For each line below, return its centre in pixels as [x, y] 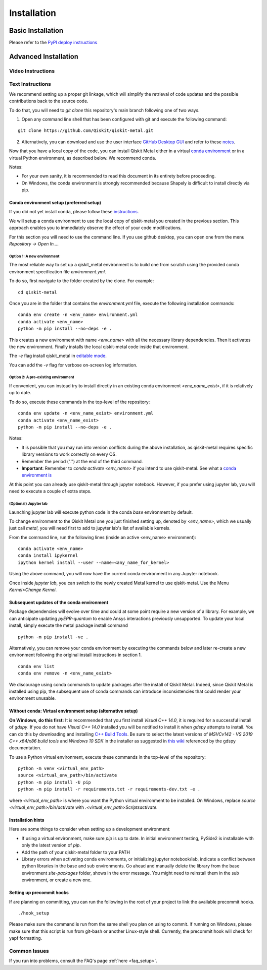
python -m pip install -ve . [53, 637]
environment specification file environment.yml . [58, 272]
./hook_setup [34, 913]
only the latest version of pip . [51, 845]
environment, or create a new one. [57, 880]
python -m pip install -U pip [55, 782]
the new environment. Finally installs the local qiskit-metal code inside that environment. [99, 347]
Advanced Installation [44, 56]
